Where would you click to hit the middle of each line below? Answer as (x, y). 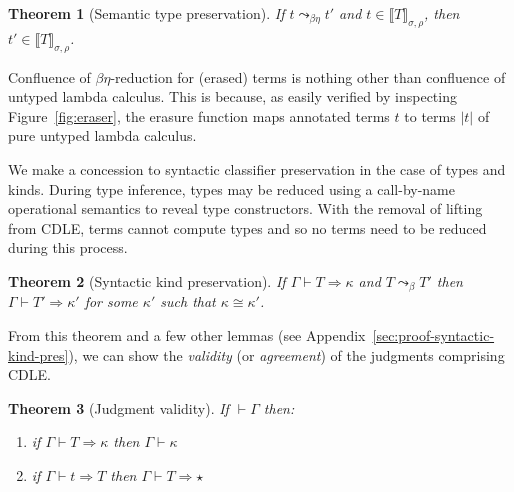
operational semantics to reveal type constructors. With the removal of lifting (245, 208)
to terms (430, 115)
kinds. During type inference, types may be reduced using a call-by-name (231, 188)
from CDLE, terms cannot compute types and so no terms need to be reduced (247, 227)
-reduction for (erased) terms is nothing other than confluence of (308, 76)
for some (111, 301)
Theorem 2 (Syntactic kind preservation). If (147, 280)
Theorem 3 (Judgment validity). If (118, 407)
